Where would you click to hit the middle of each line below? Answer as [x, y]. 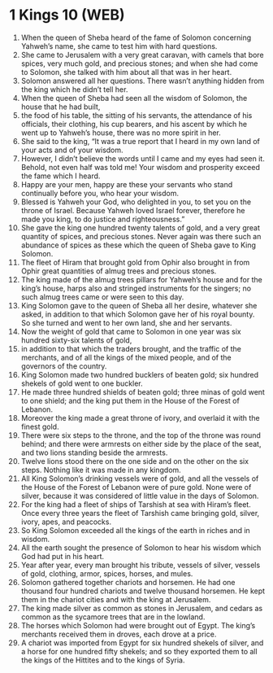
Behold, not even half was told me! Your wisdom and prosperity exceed [141, 167]
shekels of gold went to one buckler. [82, 383]
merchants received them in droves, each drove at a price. [119, 634]
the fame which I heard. [61, 176]
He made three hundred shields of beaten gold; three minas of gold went [143, 391]
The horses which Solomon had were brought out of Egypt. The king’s [138, 625]
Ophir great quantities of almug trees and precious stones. [119, 271]
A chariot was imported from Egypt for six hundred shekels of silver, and [142, 642]
